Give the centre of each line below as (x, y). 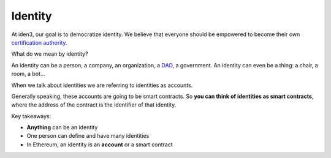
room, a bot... (28, 74)
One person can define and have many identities (88, 136)
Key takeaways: (31, 116)
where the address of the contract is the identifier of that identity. (94, 105)
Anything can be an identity (62, 127)
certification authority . (39, 42)
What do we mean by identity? (50, 54)
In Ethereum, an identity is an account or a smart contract (100, 145)
